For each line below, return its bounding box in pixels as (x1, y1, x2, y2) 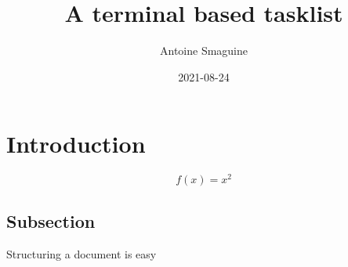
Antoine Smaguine (159, 42, 248, 59)
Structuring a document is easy (6, 245, 157, 262)
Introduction (6, 128, 146, 160)
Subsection (6, 208, 96, 233)
